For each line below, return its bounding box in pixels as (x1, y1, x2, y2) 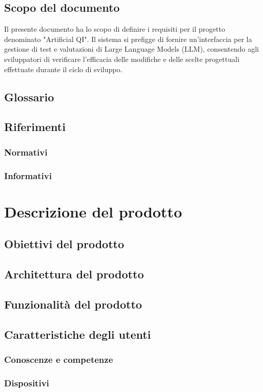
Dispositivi (4, 376, 49, 389)
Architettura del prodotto (4, 266, 144, 281)
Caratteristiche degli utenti (4, 326, 151, 342)
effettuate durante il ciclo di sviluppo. (4, 63, 123, 74)
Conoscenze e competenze (4, 353, 113, 365)
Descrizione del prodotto (4, 201, 182, 222)
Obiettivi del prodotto (4, 236, 124, 252)
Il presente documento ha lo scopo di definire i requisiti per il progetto (4, 24, 225, 34)
